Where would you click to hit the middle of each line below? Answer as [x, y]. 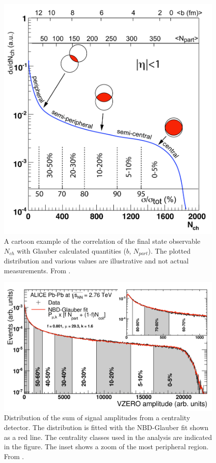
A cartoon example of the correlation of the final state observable [102, 241]
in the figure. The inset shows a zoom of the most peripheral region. [106, 447]
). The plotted [169, 250]
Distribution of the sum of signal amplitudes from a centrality [97, 418]
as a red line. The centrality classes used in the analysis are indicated [108, 437]
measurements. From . [37, 270]
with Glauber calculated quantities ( [71, 250]
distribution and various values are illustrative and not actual [96, 260]
